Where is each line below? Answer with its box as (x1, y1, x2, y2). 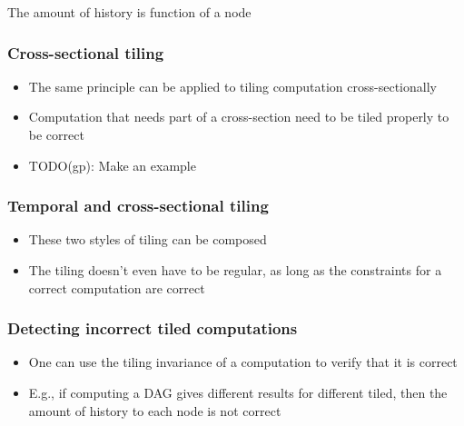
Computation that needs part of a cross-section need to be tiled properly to (28, 107, 449, 126)
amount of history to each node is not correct (28, 401, 281, 420)
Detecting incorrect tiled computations (7, 317, 298, 340)
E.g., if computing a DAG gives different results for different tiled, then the (28, 383, 448, 401)
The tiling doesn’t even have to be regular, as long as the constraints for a (28, 261, 442, 279)
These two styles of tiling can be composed (28, 230, 267, 249)
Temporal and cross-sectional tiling (7, 194, 269, 217)
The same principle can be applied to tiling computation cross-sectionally (28, 76, 437, 95)
